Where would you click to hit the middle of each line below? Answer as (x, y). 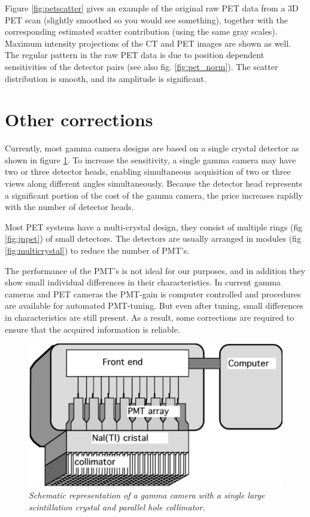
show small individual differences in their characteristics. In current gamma (143, 282)
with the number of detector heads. (69, 207)
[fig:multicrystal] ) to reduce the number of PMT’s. (97, 250)
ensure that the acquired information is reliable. (92, 329)
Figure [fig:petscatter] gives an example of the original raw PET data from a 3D (152, 8)
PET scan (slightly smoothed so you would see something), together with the (146, 19)
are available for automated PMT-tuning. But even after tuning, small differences (154, 305)
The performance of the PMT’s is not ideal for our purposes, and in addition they (155, 270)
